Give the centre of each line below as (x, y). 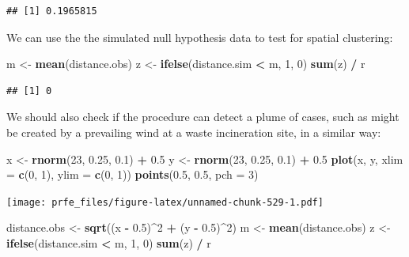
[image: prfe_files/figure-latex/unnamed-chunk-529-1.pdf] (165, 202)
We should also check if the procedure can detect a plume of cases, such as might (203, 117)
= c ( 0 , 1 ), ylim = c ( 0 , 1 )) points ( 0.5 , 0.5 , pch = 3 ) (133, 174)
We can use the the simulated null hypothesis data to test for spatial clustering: (200, 37)
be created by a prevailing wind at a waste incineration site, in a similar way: (194, 132)
